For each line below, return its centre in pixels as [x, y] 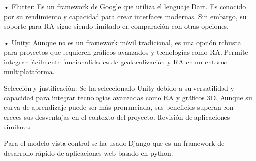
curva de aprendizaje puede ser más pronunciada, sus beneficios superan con [119, 107]
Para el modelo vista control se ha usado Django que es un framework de [114, 143]
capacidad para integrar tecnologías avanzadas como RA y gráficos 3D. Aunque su [128, 97]
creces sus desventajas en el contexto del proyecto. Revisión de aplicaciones [117, 116]
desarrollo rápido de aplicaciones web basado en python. [89, 152]
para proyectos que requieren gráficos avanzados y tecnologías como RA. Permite [126, 52]
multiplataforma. [29, 71]
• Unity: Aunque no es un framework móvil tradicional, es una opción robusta [123, 42]
